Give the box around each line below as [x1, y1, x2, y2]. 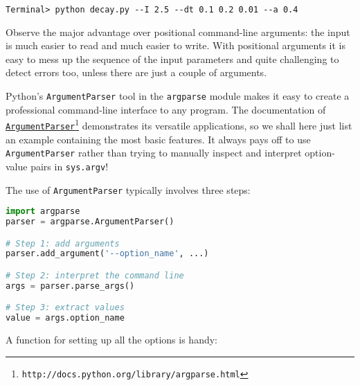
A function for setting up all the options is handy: [6, 332, 217, 347]
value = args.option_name [6, 313, 125, 323]
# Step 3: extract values [6, 303, 125, 313]
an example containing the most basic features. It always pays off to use [6, 132, 311, 146]
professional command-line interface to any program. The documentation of [6, 102, 326, 116]
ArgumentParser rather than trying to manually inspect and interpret [6, 145, 302, 160]
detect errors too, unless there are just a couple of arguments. [6, 65, 267, 80]
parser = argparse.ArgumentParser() [6, 217, 174, 227]
